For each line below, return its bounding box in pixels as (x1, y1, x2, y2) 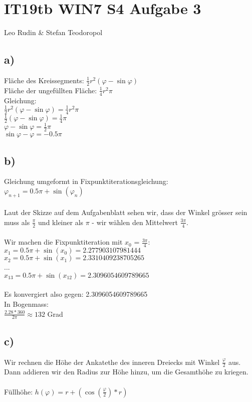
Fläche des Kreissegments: (4, 75, 84, 85)
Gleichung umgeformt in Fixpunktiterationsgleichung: (4, 176, 168, 186)
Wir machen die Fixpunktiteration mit (4, 237, 123, 247)
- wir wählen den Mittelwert (92, 217, 178, 227)
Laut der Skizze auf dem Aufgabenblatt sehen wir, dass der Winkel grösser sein (4, 207, 247, 218)
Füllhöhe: (4, 386, 33, 396)
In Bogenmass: (4, 299, 49, 309)
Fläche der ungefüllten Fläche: (4, 85, 97, 95)
